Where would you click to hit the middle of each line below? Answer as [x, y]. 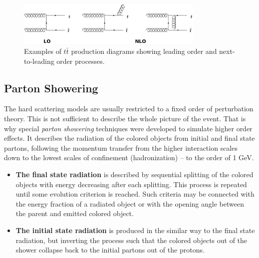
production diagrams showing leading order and [144, 51]
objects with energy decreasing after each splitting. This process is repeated [131, 184]
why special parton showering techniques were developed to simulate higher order [128, 128]
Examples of [43, 51]
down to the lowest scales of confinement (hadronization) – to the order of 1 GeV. [129, 157]
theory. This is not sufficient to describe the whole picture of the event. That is [125, 119]
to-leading [39, 61]
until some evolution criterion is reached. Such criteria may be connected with [135, 194]
